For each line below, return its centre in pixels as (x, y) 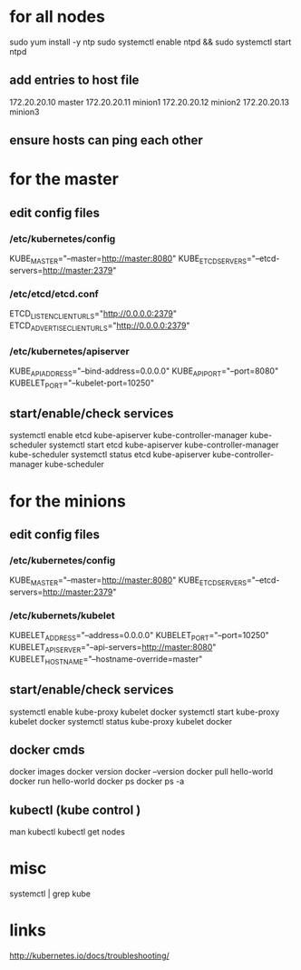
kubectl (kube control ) (75, 810)
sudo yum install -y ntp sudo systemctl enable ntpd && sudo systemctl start (150, 42)
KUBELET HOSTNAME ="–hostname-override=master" (106, 660)
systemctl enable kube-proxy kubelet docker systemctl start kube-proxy (145, 712)
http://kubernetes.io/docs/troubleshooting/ (89, 955)
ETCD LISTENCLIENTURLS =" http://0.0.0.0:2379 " (93, 315)
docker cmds (47, 750)
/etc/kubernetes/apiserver (69, 351)
